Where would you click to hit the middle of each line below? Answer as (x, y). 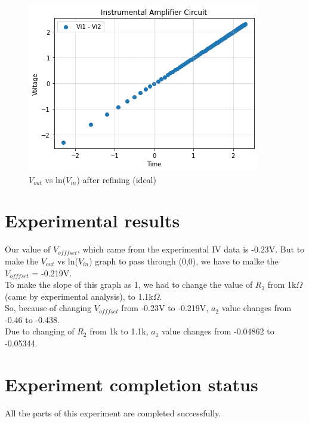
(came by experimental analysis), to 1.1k (79, 296)
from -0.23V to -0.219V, (165, 308)
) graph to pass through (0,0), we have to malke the (184, 261)
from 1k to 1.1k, (119, 331)
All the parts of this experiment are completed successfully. (113, 413)
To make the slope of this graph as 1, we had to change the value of (129, 284)
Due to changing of (40, 331)
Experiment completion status (132, 384)
